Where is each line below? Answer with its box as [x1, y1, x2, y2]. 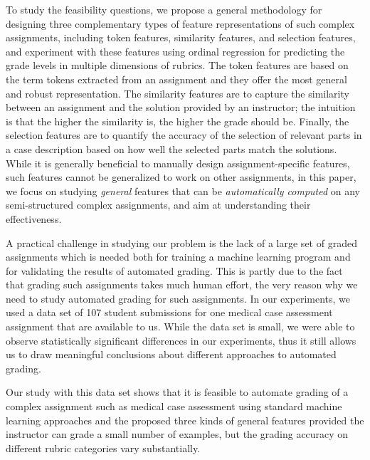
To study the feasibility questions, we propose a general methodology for [6, 2, 322, 16]
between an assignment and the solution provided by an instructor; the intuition [6, 100, 356, 115]
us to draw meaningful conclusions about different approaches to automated [6, 347, 337, 362]
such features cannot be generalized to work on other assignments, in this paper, [6, 169, 356, 184]
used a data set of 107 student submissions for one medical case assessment [6, 305, 333, 320]
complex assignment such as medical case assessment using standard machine [6, 399, 342, 414]
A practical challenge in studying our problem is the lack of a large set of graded [6, 235, 357, 250]
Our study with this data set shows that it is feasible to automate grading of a [6, 385, 349, 399]
